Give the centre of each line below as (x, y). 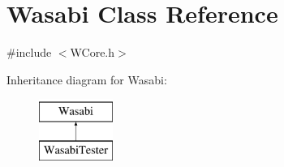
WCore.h (93, 52)
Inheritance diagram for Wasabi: (87, 79)
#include (29, 52)
